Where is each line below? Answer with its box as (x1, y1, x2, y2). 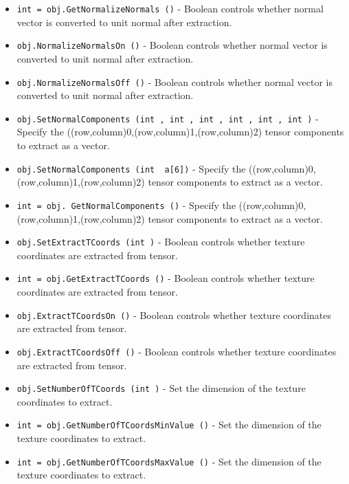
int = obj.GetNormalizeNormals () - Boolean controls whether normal (16, 1, 324, 15)
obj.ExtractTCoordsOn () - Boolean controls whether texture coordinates (16, 307, 331, 322)
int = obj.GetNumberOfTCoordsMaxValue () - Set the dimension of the (16, 454, 322, 468)
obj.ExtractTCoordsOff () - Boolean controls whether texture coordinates (16, 344, 337, 358)
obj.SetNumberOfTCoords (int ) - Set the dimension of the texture (16, 381, 306, 395)
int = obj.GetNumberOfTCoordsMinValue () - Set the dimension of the (16, 417, 322, 432)
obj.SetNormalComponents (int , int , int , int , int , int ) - (16, 111, 319, 125)
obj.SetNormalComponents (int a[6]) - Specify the (16, 161, 246, 175)
